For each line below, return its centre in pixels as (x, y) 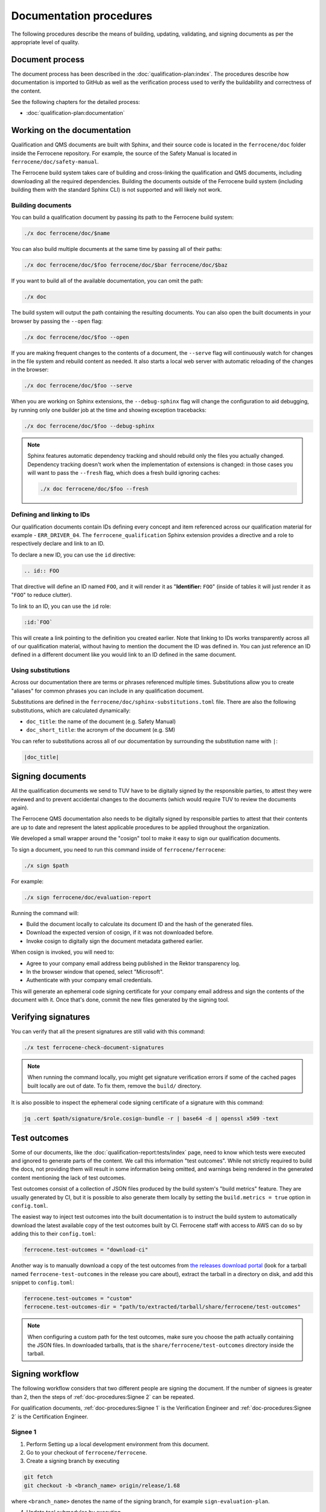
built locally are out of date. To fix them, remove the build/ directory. (114, 1086)
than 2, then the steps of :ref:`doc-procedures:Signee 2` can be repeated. (103, 1396)
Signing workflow (45, 1374)
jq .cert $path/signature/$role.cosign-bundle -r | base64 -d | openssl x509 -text (151, 1119)
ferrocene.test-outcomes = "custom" (78, 1298)
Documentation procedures (82, 16)
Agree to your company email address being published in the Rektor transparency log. (133, 963)
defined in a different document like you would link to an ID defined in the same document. (124, 655)
